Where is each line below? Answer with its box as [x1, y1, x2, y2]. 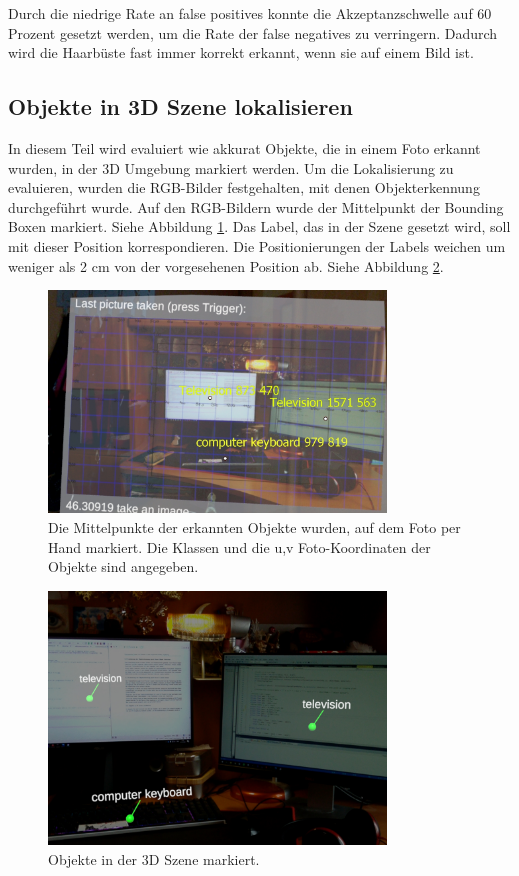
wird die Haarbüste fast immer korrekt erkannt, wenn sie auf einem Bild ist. [8, 42, 474, 63]
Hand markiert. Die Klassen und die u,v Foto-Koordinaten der [48, 536, 431, 557]
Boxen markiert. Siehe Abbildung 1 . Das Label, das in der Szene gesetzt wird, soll [8, 216, 511, 237]
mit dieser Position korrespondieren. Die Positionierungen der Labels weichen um [8, 235, 506, 256]
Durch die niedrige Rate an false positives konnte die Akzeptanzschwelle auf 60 [8, 3, 492, 23]
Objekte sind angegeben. [48, 556, 199, 577]
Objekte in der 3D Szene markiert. [48, 848, 260, 869]
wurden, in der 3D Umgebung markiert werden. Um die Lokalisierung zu [8, 157, 454, 178]
